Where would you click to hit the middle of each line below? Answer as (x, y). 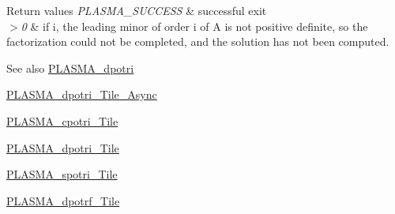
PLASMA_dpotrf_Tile (63, 200)
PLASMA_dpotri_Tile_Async (82, 94)
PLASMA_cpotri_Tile (62, 120)
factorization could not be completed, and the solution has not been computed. (198, 41)
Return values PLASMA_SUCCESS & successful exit (137, 10)
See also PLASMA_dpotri (70, 68)
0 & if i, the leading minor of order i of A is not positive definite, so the (194, 26)
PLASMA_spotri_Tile (62, 174)
